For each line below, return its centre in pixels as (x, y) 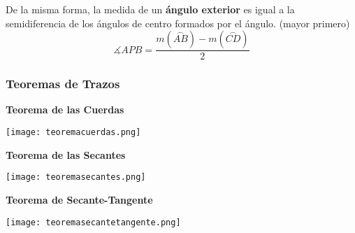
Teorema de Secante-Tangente (79, 199)
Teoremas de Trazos (63, 84)
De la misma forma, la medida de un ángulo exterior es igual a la (150, 9)
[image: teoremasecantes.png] (76, 177)
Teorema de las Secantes (66, 154)
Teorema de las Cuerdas (65, 110)
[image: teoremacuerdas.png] (73, 133)
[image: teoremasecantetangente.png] (93, 222)
